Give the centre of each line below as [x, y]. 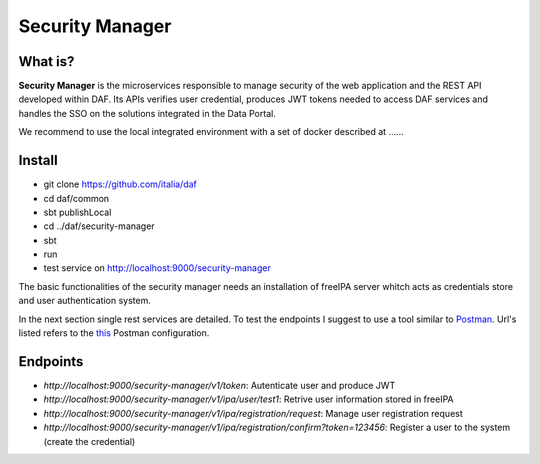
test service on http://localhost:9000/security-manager [157, 268]
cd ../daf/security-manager [99, 226]
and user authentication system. [85, 301]
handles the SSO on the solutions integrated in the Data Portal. [147, 113]
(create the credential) [89, 441]
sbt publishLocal [77, 212]
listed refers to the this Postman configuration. [114, 333]
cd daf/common [76, 198]
